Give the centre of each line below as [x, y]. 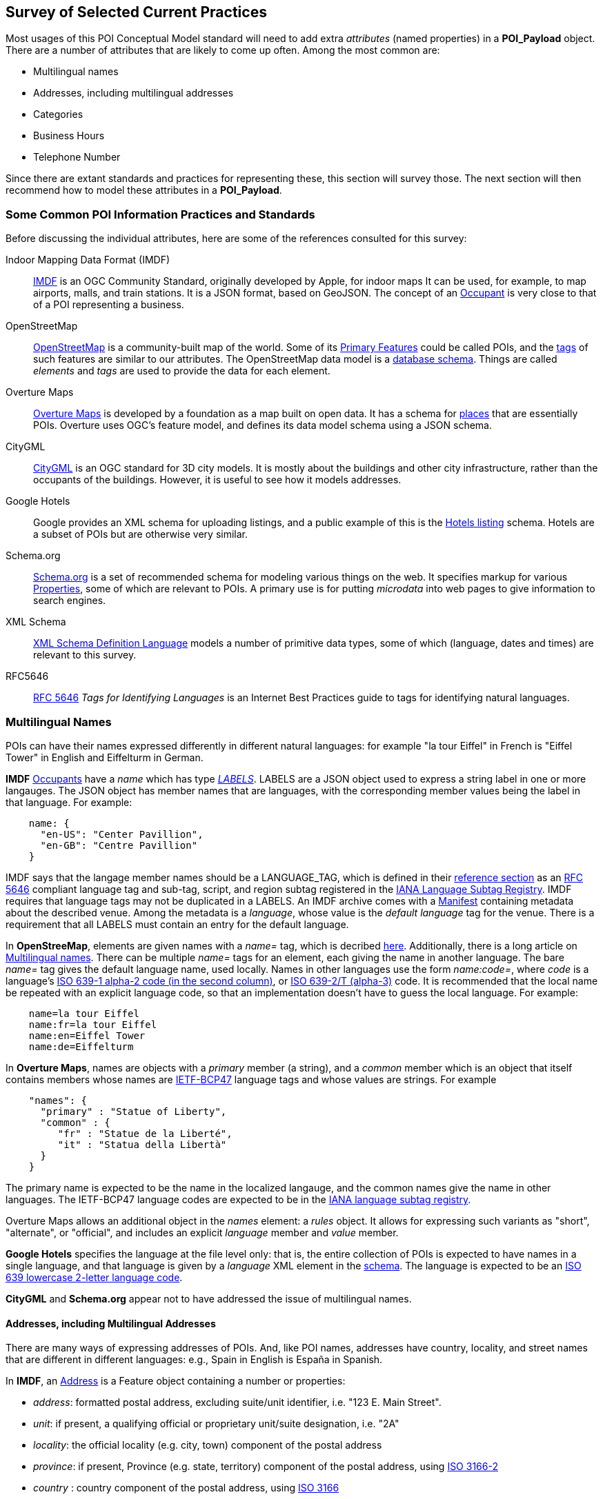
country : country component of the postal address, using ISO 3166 [186, 1488]
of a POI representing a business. [109, 305]
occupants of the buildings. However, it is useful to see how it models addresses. [217, 480]
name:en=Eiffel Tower [87, 1035]
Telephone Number [77, 157]
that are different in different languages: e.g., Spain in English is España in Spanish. [194, 1360]
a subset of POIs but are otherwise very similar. [141, 534]
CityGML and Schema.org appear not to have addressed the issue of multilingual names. [209, 1298]
